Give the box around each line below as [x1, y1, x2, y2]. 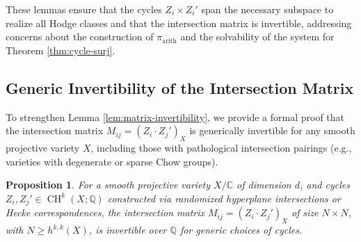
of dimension [236, 177, 291, 192]
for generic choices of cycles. [179, 223, 303, 236]
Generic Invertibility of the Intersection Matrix [6, 76, 354, 98]
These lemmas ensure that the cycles [6, 2, 162, 16]
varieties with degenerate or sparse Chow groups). [6, 154, 218, 168]
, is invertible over [88, 223, 167, 236]
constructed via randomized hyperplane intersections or [107, 191, 341, 205]
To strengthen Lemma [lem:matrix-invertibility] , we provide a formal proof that [6, 109, 345, 124]
